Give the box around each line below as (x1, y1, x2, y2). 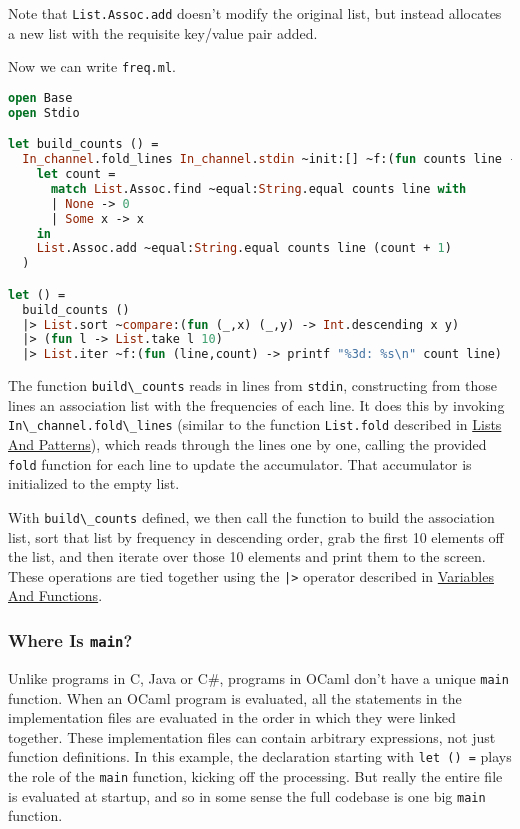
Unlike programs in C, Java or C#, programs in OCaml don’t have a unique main (8, 667, 509, 688)
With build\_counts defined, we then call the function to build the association (8, 506, 495, 527)
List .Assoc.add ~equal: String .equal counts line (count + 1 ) (36, 241, 452, 256)
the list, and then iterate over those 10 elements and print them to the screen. (8, 546, 486, 567)
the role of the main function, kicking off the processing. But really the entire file (8, 765, 503, 786)
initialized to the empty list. (8, 473, 180, 494)
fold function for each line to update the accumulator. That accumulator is (8, 453, 472, 474)
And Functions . (8, 585, 103, 606)
